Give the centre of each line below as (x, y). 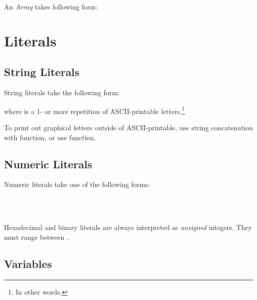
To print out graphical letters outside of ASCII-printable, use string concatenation (128, 128)
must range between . (36, 237)
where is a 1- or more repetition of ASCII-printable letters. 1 (94, 110)
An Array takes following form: (51, 6)
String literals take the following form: (62, 93)
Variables (28, 263)
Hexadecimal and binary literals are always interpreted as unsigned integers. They (128, 227)
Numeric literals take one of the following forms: (77, 184)
